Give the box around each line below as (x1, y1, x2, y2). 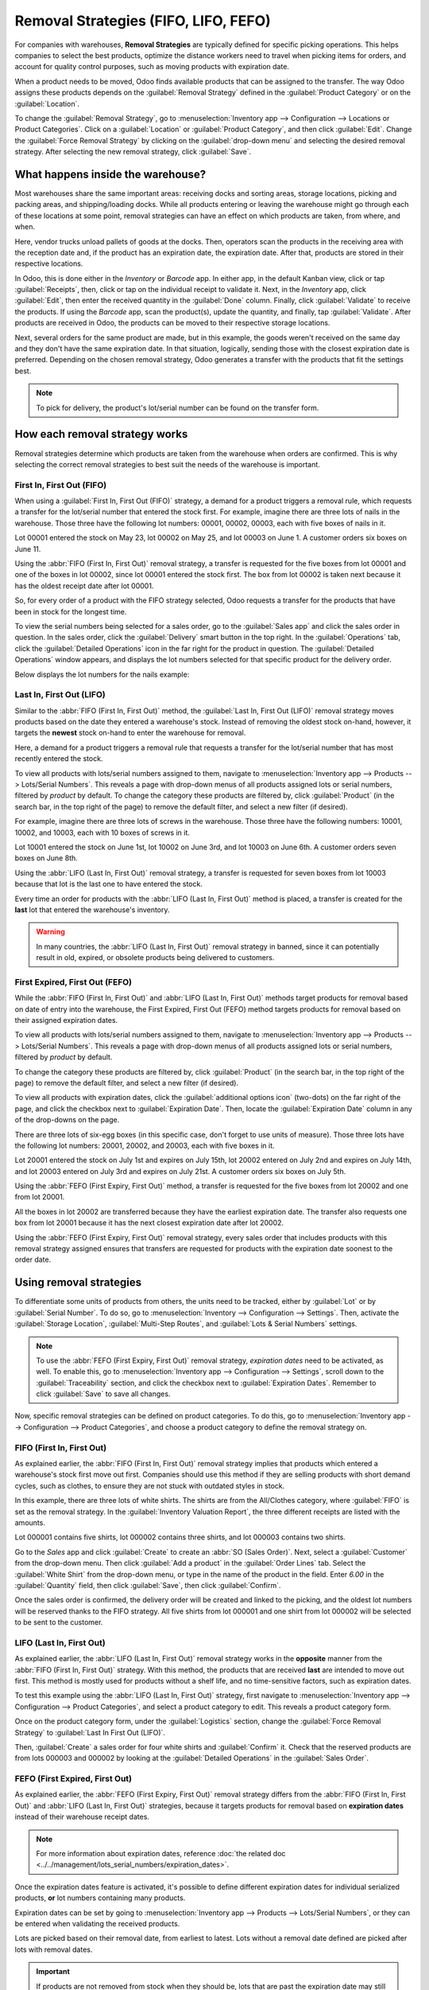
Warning (36, 927, 65, 937)
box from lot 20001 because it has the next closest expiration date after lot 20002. (14, 1218, 284, 1227)
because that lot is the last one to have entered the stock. (14, 880, 203, 889)
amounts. (14, 1517, 45, 1528)
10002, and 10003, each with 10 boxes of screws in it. (14, 828, 191, 837)
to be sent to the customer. (14, 1617, 103, 1627)
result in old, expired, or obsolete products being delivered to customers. (36, 953, 275, 962)
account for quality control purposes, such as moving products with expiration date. (14, 62, 290, 72)
